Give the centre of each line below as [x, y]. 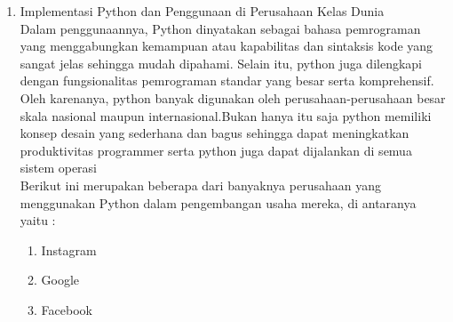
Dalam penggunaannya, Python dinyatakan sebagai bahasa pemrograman [220, 28]
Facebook [67, 309]
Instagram [69, 250]
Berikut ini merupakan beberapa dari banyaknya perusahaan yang [200, 185]
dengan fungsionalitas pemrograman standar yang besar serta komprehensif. [227, 80]
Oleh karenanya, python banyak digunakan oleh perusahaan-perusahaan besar [233, 97]
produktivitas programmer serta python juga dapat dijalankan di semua [216, 150]
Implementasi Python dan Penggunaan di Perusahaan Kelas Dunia [202, 11]
